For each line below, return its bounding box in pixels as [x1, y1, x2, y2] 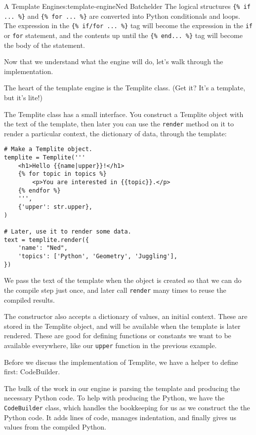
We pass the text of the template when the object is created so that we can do [4, 275, 242, 285]
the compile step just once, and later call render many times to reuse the [4, 284, 226, 295]
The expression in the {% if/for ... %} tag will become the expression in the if [4, 20, 253, 31]
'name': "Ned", [18, 244, 68, 252]
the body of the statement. [4, 40, 85, 50]
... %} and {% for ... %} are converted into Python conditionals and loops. [4, 10, 240, 21]
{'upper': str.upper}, [18, 203, 92, 211]
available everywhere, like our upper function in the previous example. [4, 340, 217, 350]
